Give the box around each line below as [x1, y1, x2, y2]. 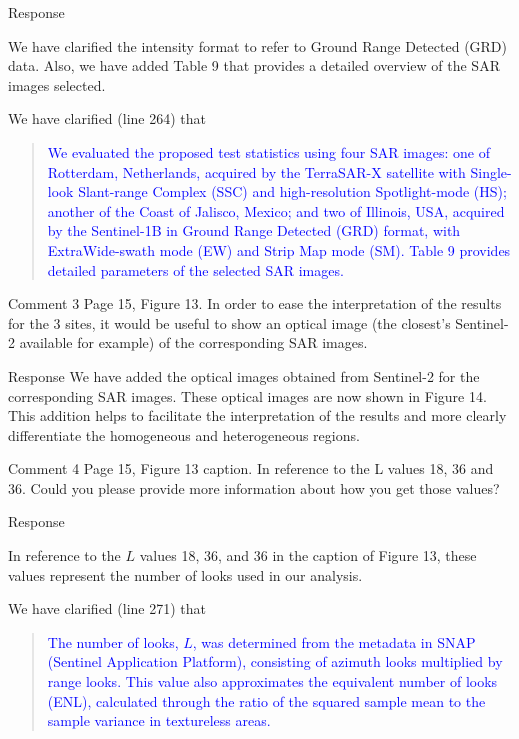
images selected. [8, 74, 106, 95]
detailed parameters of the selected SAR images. [47, 259, 344, 280]
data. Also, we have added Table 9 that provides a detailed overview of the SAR [8, 55, 500, 76]
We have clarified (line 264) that [8, 108, 206, 129]
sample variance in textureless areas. [47, 710, 271, 731]
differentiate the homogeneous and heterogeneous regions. [8, 424, 360, 445]
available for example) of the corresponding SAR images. [19, 332, 368, 353]
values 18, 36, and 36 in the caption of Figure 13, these [139, 545, 477, 566]
